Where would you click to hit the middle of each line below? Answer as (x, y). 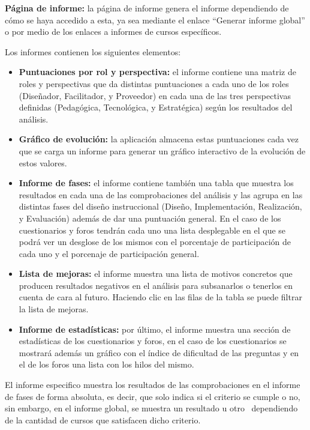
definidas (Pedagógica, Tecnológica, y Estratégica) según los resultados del (156, 107)
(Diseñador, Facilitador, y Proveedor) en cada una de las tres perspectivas (155, 95)
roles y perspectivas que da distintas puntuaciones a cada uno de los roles (154, 83)
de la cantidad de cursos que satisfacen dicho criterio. (103, 419)
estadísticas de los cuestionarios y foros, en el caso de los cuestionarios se (153, 341)
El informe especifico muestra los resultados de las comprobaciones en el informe (153, 385)
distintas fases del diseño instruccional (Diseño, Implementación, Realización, (160, 206)
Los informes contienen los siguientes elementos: (93, 51)
